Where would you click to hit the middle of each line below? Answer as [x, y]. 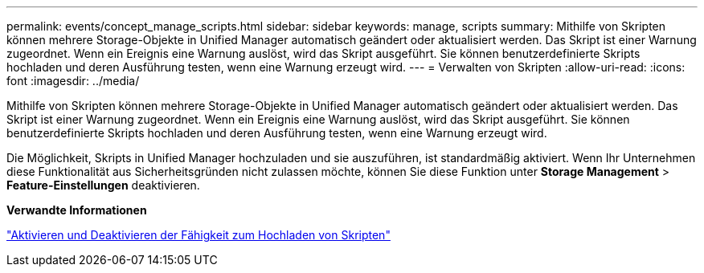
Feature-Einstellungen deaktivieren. [103, 185]
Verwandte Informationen [77, 210]
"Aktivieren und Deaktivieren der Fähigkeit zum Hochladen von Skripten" [199, 235]
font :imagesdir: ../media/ [73, 81]
